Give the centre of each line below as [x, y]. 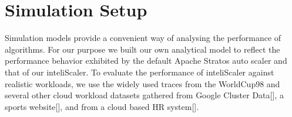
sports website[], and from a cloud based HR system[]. [102, 106]
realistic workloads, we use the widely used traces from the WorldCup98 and [142, 83]
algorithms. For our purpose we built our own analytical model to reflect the [142, 49]
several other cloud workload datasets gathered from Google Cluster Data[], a [144, 95]
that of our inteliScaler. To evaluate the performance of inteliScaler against [140, 72]
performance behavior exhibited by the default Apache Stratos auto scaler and [146, 61]
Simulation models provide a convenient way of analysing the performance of [143, 38]
